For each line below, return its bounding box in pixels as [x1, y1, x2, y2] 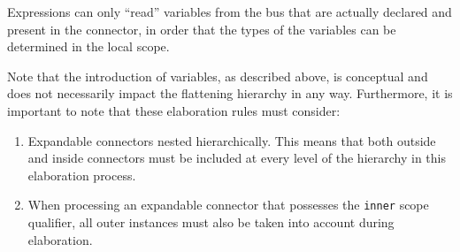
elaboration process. [27, 165, 136, 184]
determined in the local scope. [7, 37, 170, 56]
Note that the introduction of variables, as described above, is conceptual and [7, 66, 428, 85]
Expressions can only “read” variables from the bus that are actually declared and [7, 3, 452, 20]
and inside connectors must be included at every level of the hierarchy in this [27, 149, 446, 167]
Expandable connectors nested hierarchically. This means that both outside [27, 131, 436, 149]
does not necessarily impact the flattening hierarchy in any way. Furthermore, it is [7, 84, 453, 103]
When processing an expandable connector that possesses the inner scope [27, 195, 429, 214]
